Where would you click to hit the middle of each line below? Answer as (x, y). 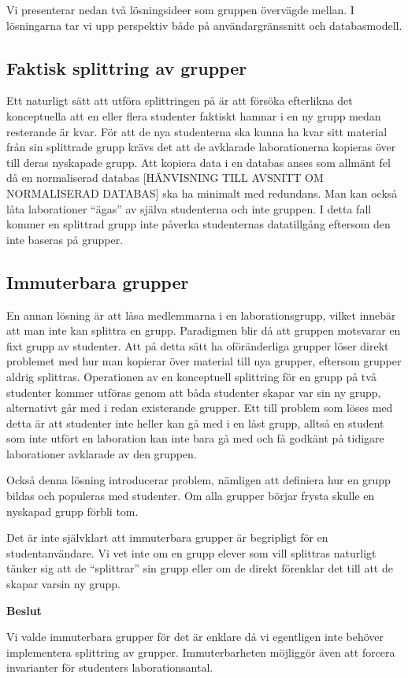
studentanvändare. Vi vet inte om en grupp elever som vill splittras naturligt (191, 552)
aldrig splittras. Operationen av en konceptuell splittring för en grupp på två (191, 376)
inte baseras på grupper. (65, 239)
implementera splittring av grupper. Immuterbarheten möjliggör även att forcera (201, 652)
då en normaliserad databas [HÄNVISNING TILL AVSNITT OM (165, 178)
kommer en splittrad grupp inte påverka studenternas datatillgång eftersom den (198, 224)
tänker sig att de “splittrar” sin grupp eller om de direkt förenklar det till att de (200, 568)
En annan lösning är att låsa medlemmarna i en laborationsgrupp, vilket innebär (201, 315)
